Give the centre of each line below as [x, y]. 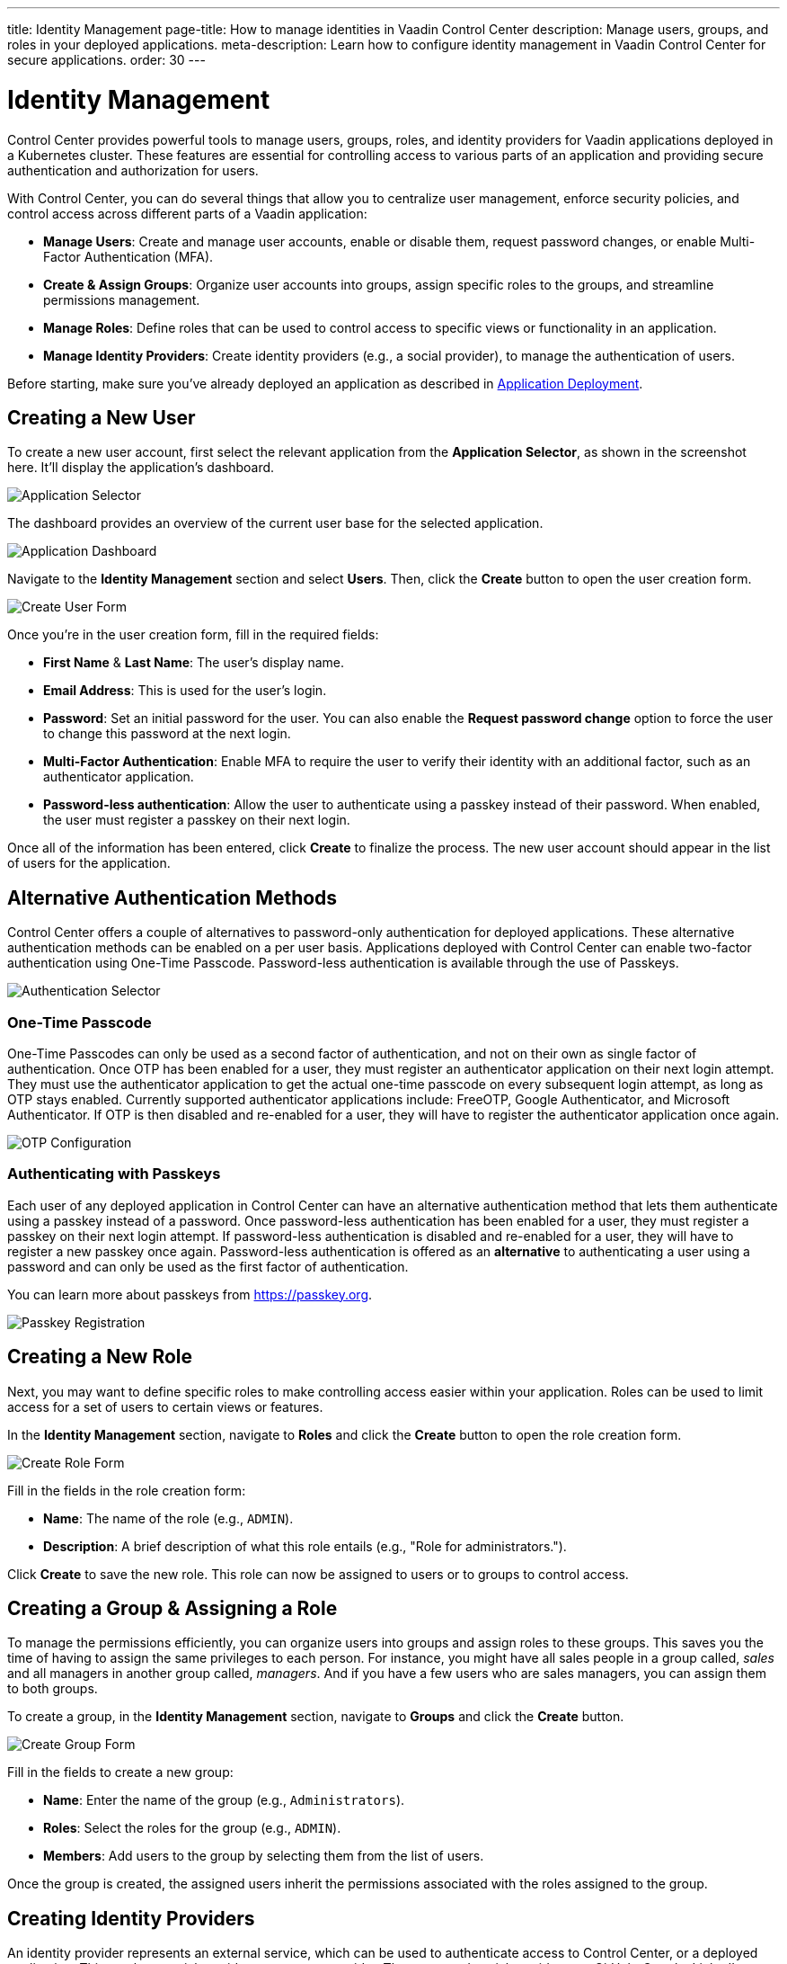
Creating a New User [102, 417]
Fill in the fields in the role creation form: [127, 1490]
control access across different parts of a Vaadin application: [187, 213]
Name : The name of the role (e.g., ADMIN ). [168, 1518]
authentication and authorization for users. [133, 170]
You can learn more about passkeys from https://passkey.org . [190, 1294]
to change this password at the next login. [167, 734]
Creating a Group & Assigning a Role [172, 1608]
